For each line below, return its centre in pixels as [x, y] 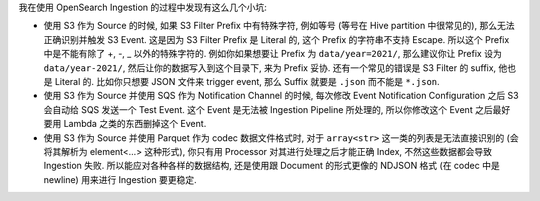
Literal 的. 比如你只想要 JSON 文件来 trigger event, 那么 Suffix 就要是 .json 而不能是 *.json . [247, 81]
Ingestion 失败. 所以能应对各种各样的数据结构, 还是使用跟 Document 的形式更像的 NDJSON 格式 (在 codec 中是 [271, 166]
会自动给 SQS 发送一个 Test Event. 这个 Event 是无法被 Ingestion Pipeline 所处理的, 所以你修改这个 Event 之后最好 [277, 109]
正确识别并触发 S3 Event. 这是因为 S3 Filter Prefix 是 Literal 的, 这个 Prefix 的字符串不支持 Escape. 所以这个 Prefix [276, 39]
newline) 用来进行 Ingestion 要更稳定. [120, 179]
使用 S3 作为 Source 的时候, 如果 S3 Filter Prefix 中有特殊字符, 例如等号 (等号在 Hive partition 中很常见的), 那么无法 [279, 26]
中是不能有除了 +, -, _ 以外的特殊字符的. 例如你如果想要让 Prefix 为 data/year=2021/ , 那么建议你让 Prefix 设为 [272, 54]
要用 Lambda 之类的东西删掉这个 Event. [125, 124]
